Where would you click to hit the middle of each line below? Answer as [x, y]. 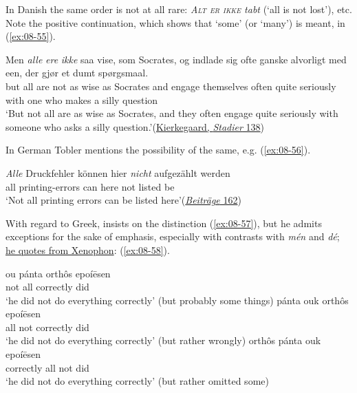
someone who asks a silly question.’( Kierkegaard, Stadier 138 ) [135, 126]
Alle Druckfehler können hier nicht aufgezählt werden [118, 172]
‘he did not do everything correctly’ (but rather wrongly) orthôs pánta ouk [163, 340]
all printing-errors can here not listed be [90, 186]
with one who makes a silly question [82, 99]
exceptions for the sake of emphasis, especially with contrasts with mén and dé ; [173, 236]
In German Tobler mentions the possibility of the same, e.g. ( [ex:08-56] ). [158, 150]
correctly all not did [47, 367]
